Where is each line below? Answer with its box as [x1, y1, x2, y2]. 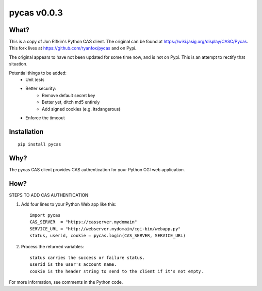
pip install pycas [17, 142, 62, 147]
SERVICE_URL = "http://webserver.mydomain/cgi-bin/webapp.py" [30, 226, 181, 231]
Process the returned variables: [21, 243, 84, 249]
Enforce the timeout [25, 114, 65, 121]
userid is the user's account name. [30, 262, 117, 267]
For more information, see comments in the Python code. [9, 279, 123, 285]
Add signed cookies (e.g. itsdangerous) [42, 106, 121, 112]
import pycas [30, 212, 61, 218]
